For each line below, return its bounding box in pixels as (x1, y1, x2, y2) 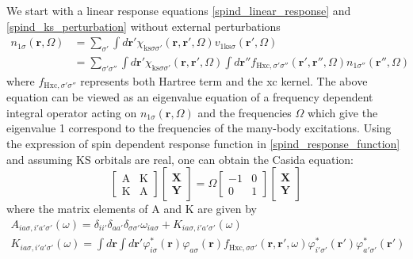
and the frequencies (197, 104, 292, 120)
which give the (307, 104, 378, 120)
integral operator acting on (6, 104, 137, 120)
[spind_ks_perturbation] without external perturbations (6, 17, 281, 34)
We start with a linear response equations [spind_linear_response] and (6, 2, 351, 18)
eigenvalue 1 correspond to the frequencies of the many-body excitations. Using (6, 120, 392, 136)
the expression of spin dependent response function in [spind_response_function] (6, 135, 400, 152)
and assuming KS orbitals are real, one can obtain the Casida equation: (6, 150, 354, 167)
